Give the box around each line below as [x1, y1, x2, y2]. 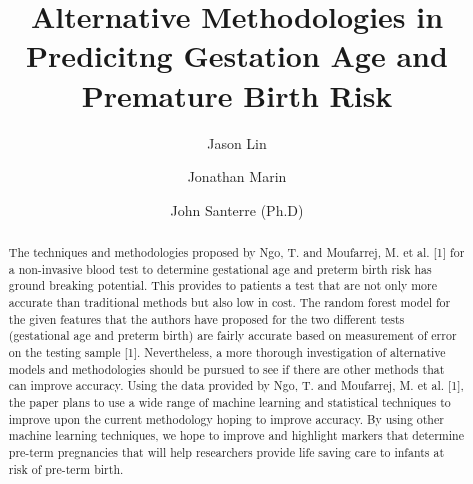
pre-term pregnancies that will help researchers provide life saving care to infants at [8, 443, 445, 460]
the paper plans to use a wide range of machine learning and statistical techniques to [8, 393, 451, 410]
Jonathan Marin [187, 166, 287, 187]
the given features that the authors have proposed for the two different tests [8, 310, 405, 327]
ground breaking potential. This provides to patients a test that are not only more [8, 277, 437, 294]
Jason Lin [207, 132, 267, 153]
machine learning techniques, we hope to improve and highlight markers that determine [8, 427, 464, 444]
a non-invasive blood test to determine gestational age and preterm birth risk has [8, 260, 432, 277]
